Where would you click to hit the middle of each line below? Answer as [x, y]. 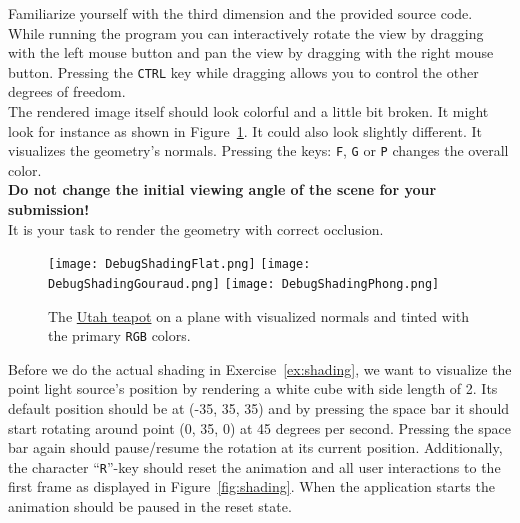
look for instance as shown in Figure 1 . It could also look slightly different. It [245, 130]
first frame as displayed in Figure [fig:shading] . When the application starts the [251, 486]
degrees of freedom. [67, 91]
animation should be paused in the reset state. [150, 506]
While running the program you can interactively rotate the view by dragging [246, 32]
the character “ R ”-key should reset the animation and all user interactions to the [254, 466]
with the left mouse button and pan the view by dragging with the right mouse [251, 52]
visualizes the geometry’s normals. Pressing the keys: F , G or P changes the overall [258, 150]
